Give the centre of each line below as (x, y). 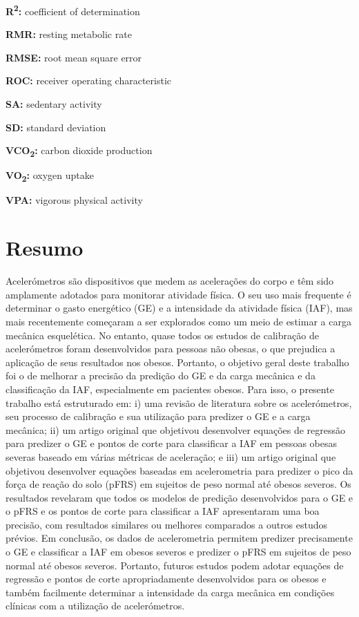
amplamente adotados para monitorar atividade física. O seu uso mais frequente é (178, 294)
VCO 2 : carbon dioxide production (79, 151)
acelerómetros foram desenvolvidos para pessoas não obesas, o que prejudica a (171, 349)
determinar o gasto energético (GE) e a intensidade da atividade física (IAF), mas (179, 308)
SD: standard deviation (56, 127)
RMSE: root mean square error (74, 57)
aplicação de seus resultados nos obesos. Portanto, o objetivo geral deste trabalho (177, 362)
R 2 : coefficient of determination (73, 10)
